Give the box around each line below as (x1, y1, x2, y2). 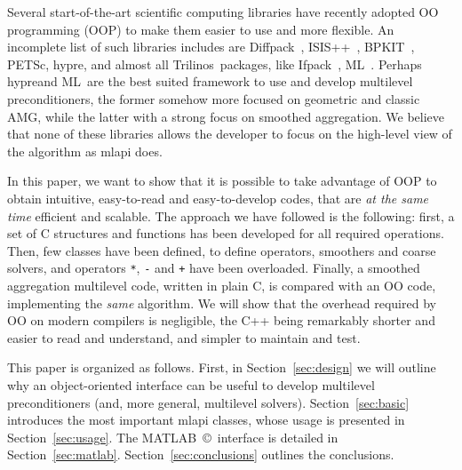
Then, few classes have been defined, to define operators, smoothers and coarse (7, 241, 436, 259)
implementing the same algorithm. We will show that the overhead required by (7, 293, 436, 312)
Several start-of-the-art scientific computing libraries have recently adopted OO (7, 3, 439, 20)
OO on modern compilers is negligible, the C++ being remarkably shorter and (7, 311, 435, 330)
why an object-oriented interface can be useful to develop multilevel (7, 375, 375, 394)
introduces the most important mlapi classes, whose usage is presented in (7, 410, 405, 429)
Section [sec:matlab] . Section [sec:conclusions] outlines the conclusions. (7, 445, 394, 464)
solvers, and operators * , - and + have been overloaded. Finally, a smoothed (7, 259, 420, 277)
